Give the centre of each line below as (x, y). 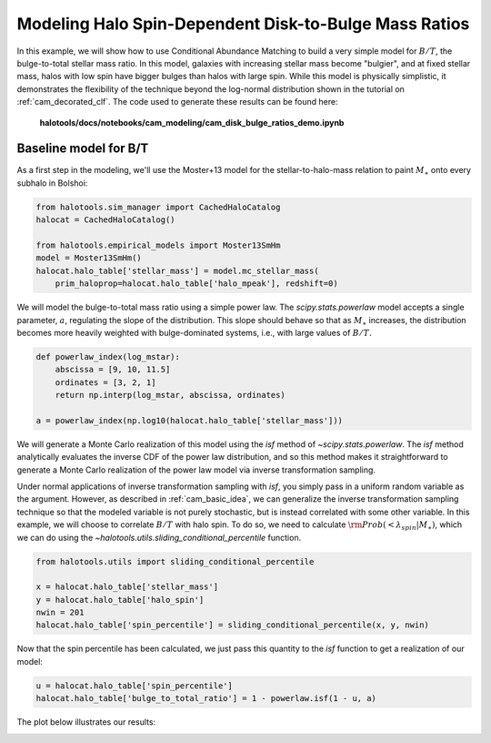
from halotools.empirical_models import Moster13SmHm (158, 245)
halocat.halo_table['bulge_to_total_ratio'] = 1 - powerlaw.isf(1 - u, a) (206, 698)
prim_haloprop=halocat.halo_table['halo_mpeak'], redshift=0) (196, 284)
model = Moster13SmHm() (89, 258)
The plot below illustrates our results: (86, 722)
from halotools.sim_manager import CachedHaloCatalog (158, 207)
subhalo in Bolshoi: (52, 183)
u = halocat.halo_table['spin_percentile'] (135, 686)
